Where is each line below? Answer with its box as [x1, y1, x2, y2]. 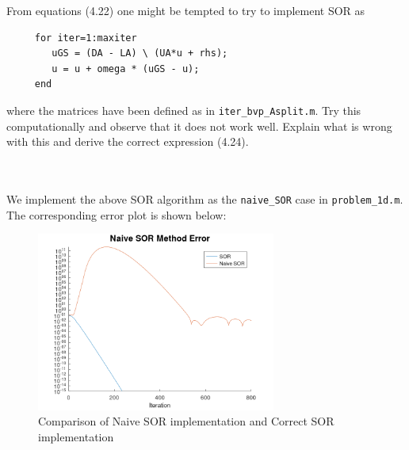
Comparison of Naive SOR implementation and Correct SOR [38, 413, 334, 429]
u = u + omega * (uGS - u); [52, 63, 200, 74]
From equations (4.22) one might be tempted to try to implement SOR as [6, 2, 365, 18]
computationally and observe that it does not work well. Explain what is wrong [6, 117, 392, 134]
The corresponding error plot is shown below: [6, 206, 227, 223]
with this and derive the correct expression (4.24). [6, 133, 249, 150]
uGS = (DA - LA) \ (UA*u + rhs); [52, 48, 228, 59]
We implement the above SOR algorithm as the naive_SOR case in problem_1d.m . [6, 191, 403, 207]
